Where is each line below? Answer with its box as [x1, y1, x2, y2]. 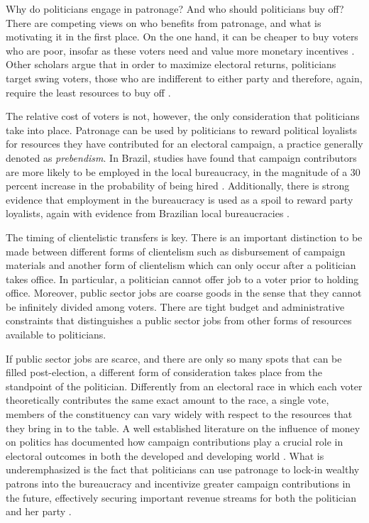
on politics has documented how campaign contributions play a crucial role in [6, 434, 343, 449]
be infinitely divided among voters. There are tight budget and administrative [6, 299, 345, 314]
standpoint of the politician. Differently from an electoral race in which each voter [6, 378, 363, 393]
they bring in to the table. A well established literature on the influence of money [6, 420, 360, 435]
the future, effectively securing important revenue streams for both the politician [6, 490, 356, 505]
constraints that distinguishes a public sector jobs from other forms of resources [6, 313, 352, 328]
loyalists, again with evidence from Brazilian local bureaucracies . [6, 206, 290, 221]
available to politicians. [6, 327, 106, 342]
